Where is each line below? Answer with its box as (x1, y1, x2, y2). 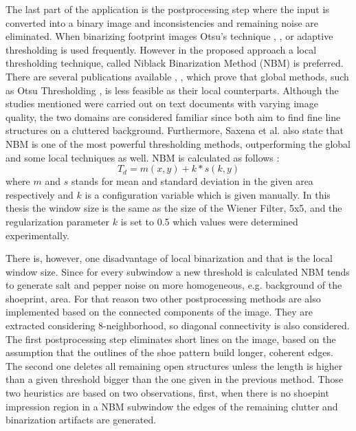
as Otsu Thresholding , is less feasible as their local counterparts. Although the (5, 82, 339, 97)
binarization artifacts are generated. (5, 412, 157, 427)
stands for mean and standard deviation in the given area (71, 174, 313, 188)
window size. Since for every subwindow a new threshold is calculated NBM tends (5, 264, 350, 278)
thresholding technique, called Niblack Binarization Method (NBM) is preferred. (5, 56, 344, 70)
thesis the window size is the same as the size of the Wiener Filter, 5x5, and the (5, 201, 342, 215)
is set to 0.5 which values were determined (120, 214, 298, 228)
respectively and (5, 187, 74, 201)
